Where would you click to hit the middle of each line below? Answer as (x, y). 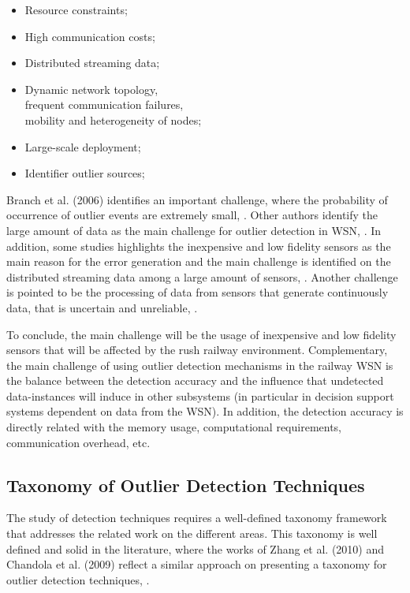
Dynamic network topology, (91, 89)
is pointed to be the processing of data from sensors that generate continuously (198, 292)
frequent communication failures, (104, 104)
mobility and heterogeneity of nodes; (113, 119)
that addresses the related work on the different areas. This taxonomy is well (192, 533)
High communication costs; (90, 36)
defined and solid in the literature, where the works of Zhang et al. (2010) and (196, 548)
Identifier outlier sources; (85, 173)
